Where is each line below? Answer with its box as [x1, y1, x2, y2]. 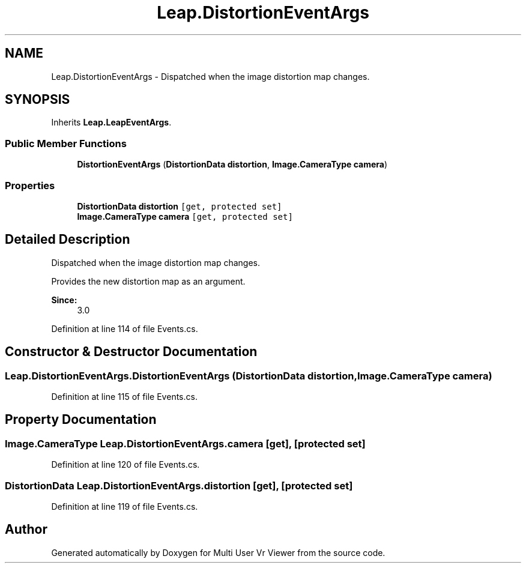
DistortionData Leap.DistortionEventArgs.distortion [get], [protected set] [5, 479, 353, 492]
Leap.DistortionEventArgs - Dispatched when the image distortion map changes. [51, 71, 370, 82]
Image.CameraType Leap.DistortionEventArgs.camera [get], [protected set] [5, 437, 366, 450]
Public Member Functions [5, 137, 127, 150]
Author [5, 522, 47, 537]
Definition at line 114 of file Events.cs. [51, 323, 198, 334]
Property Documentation [5, 412, 157, 428]
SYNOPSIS [5, 92, 70, 107]
